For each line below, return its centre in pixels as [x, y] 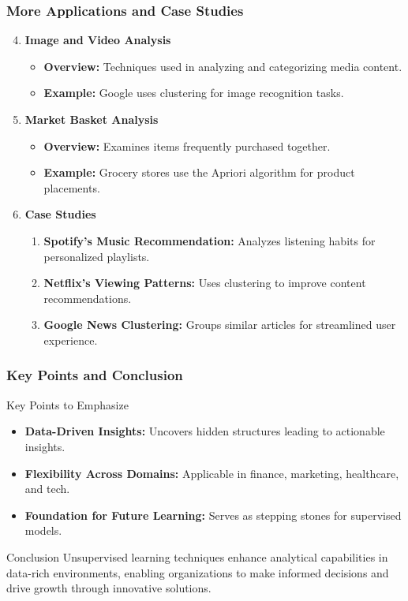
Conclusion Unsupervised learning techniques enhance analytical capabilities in [197, 556]
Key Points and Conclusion [95, 375]
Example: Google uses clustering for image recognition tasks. [194, 93]
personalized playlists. [97, 256]
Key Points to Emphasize [67, 404]
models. [43, 530]
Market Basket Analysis [92, 119]
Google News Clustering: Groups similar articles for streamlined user [220, 325]
